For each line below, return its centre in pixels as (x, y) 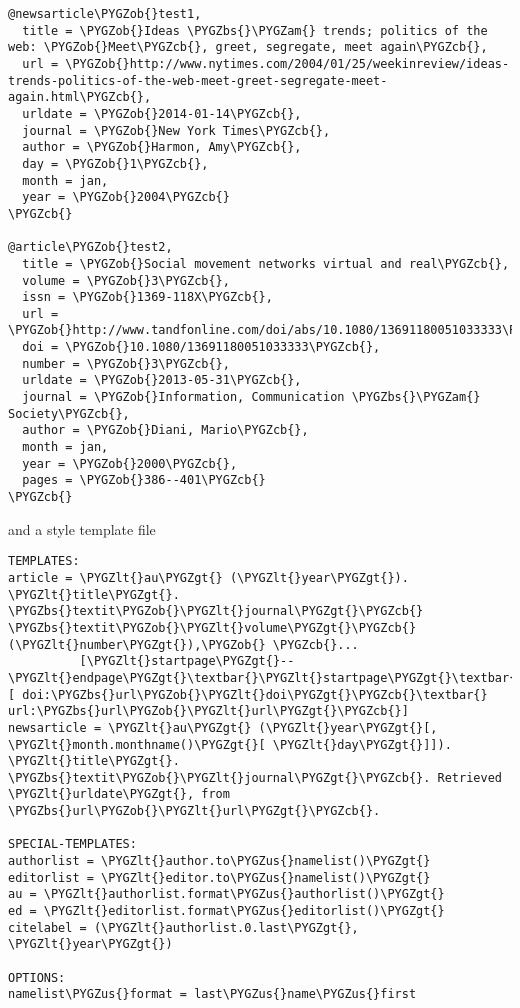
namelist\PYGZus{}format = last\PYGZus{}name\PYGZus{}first (212, 994)
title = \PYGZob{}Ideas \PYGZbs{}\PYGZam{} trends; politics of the (255, 30)
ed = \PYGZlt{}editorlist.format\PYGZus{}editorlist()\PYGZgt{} (226, 911)
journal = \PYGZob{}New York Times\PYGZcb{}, (176, 130)
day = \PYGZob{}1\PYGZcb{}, (115, 163)
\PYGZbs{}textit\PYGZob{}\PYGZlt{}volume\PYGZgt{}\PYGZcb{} (212, 627)
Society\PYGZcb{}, (69, 413)
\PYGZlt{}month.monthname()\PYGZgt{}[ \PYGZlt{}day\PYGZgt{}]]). (230, 744)
